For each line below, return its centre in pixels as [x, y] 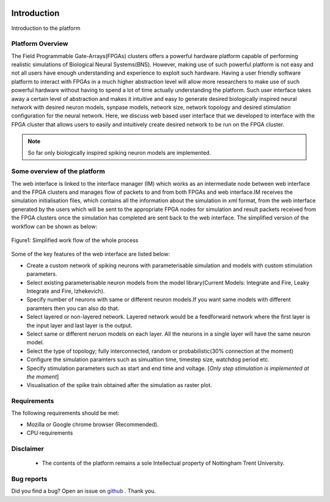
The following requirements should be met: [65, 413]
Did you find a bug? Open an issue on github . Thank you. [83, 491]
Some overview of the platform [58, 171]
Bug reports [29, 479]
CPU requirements [50, 433]
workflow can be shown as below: [54, 226]
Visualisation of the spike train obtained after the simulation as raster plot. [119, 385]
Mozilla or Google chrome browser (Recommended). [93, 424]
